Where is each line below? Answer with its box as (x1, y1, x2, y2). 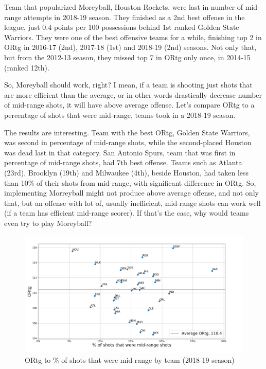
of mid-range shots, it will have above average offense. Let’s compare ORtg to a (4, 99, 255, 110)
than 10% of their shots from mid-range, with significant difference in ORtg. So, (4, 177, 256, 188)
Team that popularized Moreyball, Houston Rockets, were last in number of (4, 2, 243, 12)
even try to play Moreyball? (4, 217, 92, 228)
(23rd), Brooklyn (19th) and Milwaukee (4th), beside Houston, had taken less (4, 167, 249, 178)
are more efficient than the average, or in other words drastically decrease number (4, 89, 262, 100)
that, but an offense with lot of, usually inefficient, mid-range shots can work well (4, 197, 261, 208)
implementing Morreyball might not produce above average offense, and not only (4, 187, 259, 198)
